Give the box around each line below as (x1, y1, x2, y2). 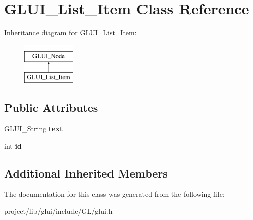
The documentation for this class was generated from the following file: (4, 189, 225, 199)
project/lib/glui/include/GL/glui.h (4, 206, 113, 216)
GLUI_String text (4, 123, 63, 134)
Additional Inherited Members (4, 165, 168, 181)
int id (4, 140, 22, 151)
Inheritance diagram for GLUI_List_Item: (4, 27, 137, 38)
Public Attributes (4, 100, 98, 115)
